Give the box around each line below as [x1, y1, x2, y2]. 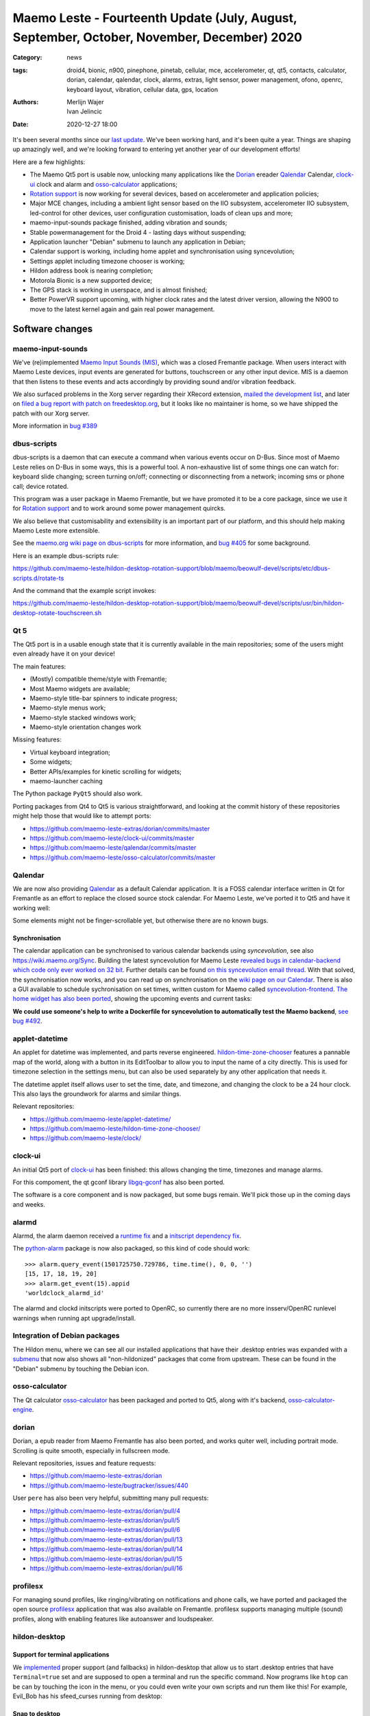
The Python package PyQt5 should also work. [12, 789, 143, 798]
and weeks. [12, 1200, 46, 1208]
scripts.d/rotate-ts [12, 574, 64, 582]
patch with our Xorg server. [12, 409, 90, 417]
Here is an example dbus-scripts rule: [12, 551, 119, 559]
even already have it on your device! [12, 649, 116, 658]
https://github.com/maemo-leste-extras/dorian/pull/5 [29, 1516, 181, 1524]
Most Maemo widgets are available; [29, 684, 130, 693]
